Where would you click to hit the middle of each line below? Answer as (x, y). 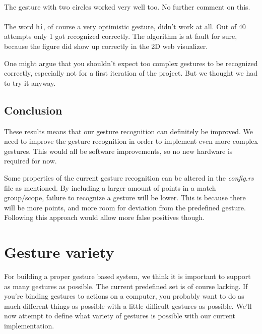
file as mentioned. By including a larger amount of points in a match (110, 187)
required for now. (30, 161)
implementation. (29, 326)
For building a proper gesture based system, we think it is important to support (127, 276)
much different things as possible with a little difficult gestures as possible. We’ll (128, 305)
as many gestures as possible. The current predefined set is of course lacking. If (126, 286)
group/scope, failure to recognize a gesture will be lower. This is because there (125, 198)
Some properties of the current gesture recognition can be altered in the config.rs (129, 177)
